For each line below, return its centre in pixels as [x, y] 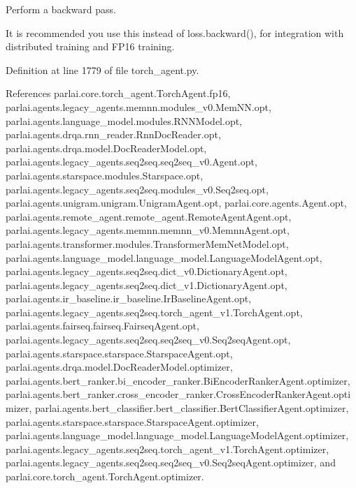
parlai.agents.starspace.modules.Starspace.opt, [105, 175]
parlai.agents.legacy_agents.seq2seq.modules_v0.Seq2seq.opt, [137, 189]
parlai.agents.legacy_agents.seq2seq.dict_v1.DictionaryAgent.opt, [147, 284]
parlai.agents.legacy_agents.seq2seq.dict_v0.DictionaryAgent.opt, [147, 271]
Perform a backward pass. [61, 9]
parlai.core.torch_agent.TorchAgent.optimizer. [105, 476]
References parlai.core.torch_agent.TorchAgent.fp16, [118, 93]
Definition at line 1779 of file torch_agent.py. [102, 69]
